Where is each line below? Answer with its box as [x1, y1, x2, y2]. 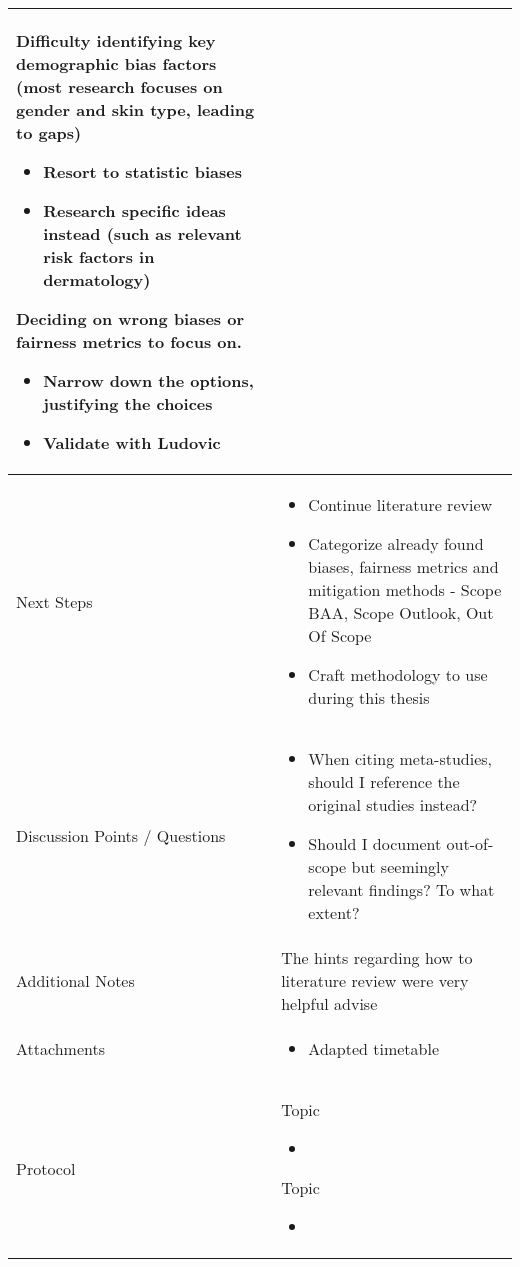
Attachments [16, 1037, 105, 1060]
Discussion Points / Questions [16, 824, 226, 847]
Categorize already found [308, 532, 484, 555]
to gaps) [16, 121, 82, 144]
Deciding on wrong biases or [16, 307, 245, 330]
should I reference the [308, 770, 460, 793]
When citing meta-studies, [308, 747, 493, 770]
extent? [308, 901, 360, 924]
